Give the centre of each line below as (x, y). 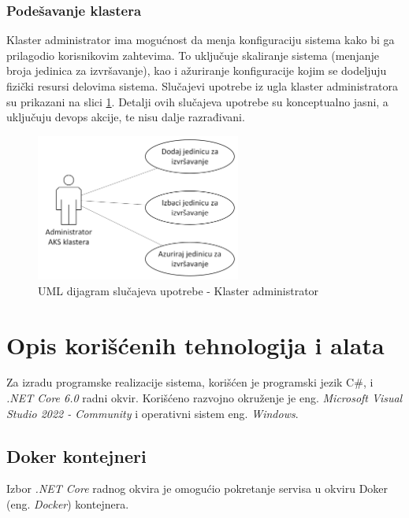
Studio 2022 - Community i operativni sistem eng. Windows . (152, 413)
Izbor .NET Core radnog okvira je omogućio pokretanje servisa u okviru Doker (197, 488)
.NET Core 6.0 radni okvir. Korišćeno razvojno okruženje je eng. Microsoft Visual (204, 398)
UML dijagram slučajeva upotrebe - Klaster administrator (178, 290)
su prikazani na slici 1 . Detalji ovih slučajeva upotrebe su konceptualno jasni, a (197, 101)
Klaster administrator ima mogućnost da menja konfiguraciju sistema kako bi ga (201, 40)
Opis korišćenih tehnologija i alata (195, 344)
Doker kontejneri (76, 455)
